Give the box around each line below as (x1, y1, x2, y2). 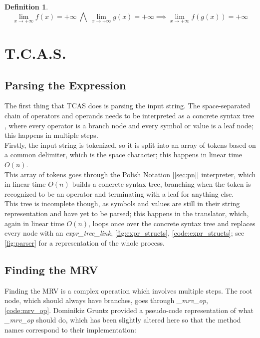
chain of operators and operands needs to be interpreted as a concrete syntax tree (4, 110, 255, 120)
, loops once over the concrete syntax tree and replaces (88, 218, 256, 228)
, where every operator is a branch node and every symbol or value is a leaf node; (4, 120, 254, 130)
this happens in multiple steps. (4, 130, 98, 140)
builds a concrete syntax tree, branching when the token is (72, 179, 251, 189)
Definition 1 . (4, 1, 48, 11)
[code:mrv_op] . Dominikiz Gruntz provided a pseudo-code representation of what (4, 305, 254, 315)
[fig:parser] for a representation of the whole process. (4, 237, 165, 248)
